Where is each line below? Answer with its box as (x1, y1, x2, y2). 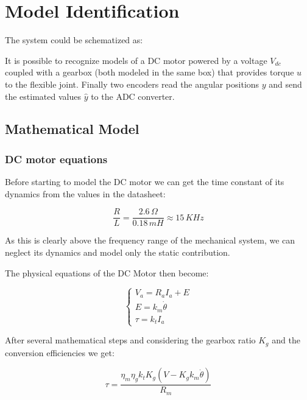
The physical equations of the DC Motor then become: (5, 266, 209, 279)
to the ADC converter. (91, 89, 175, 102)
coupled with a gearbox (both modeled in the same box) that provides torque (5, 66, 294, 79)
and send (269, 77, 302, 90)
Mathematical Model (5, 119, 139, 138)
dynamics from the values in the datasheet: (5, 187, 166, 200)
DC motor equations (5, 151, 108, 166)
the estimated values (5, 89, 81, 102)
